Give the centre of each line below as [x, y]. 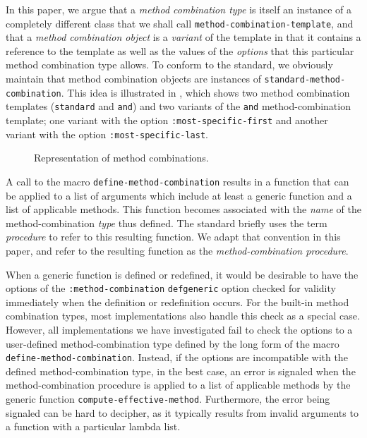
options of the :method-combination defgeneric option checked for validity [171, 288]
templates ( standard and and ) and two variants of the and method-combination [178, 106]
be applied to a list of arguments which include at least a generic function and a [179, 195]
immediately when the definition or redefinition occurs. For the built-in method [178, 302]
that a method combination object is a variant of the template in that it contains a [183, 37]
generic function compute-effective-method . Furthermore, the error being [168, 399]
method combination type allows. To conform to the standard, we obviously [169, 65]
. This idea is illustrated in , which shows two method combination [205, 92]
